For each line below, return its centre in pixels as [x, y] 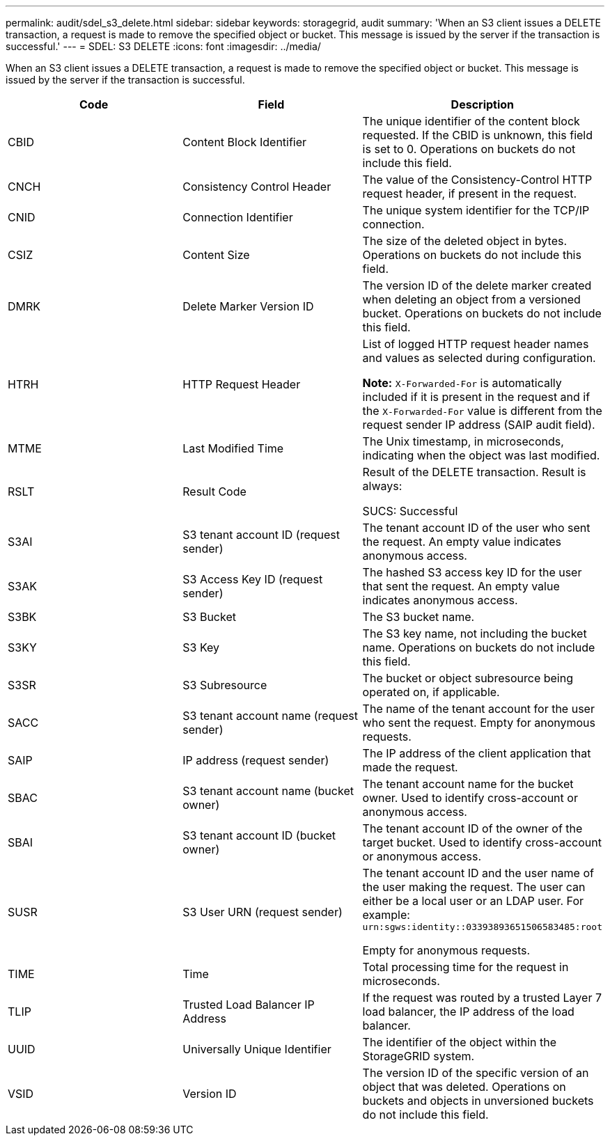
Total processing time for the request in [466, 967]
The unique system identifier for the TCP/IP [476, 210]
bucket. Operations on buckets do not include [482, 313]
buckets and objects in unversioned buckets [478, 1101]
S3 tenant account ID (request [261, 535]
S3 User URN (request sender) [263, 912]
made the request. [410, 767]
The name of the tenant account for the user [478, 709]
